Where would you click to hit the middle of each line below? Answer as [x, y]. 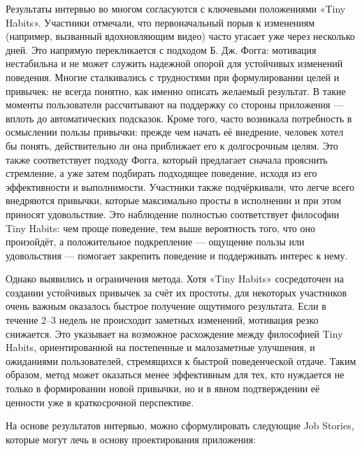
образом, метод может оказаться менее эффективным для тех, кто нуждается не [175, 374]
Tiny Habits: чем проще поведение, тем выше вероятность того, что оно [160, 228]
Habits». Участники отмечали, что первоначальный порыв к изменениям [160, 22]
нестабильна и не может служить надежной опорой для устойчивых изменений [174, 63]
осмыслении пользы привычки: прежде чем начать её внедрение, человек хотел [175, 132]
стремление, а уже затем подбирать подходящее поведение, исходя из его [161, 173]
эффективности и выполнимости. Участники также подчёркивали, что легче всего [180, 186]
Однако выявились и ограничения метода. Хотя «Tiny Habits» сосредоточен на [175, 279]
